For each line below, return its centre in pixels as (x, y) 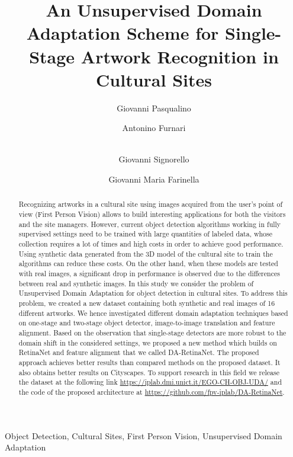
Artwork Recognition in (180, 56)
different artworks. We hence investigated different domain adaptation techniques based (153, 313)
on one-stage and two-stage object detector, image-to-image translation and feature (147, 323)
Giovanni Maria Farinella (154, 179)
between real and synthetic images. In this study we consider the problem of (136, 283)
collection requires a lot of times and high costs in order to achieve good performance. (151, 244)
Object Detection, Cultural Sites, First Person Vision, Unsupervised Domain (144, 435)
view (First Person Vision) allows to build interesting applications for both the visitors (152, 214)
